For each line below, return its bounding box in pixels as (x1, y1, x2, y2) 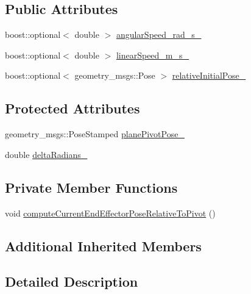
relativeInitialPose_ (172, 69, 246, 82)
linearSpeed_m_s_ (116, 48, 189, 61)
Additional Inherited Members (5, 236, 202, 255)
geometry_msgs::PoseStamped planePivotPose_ (5, 127, 185, 140)
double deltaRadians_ (5, 148, 88, 160)
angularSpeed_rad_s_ (116, 28, 202, 41)
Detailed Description (5, 272, 138, 291)
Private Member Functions (5, 177, 178, 196)
